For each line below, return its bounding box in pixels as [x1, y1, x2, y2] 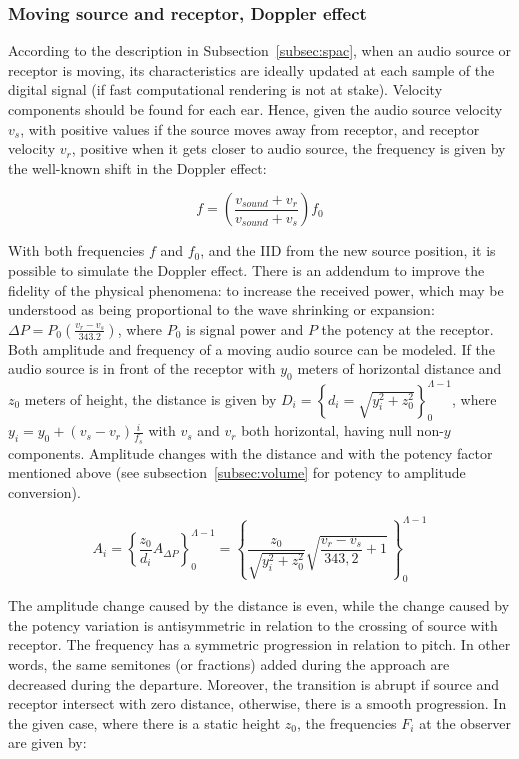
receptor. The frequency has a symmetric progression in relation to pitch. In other [8, 634, 511, 655]
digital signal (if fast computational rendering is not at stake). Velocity [8, 79, 443, 100]
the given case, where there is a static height [8, 712, 281, 733]
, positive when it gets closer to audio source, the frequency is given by [71, 138, 506, 159]
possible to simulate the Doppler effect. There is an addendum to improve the [8, 259, 485, 280]
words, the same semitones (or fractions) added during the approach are [8, 654, 450, 674]
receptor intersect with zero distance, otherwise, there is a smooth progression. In [8, 693, 507, 714]
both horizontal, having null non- [241, 420, 444, 441]
